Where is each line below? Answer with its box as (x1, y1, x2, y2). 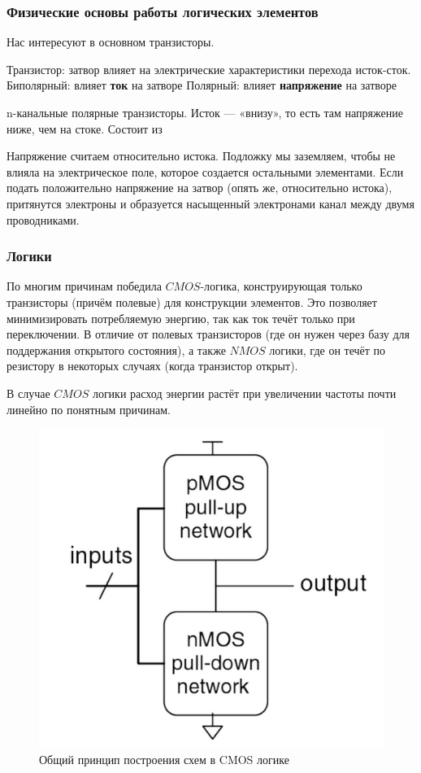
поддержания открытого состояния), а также (7, 341, 226, 358)
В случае (7, 384, 50, 401)
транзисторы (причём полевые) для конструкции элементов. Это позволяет (7, 293, 377, 310)
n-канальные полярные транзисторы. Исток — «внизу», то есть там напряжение (7, 104, 403, 120)
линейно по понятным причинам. (7, 400, 171, 417)
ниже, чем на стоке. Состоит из (7, 120, 163, 137)
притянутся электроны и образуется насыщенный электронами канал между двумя (7, 194, 414, 212)
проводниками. (7, 211, 80, 228)
